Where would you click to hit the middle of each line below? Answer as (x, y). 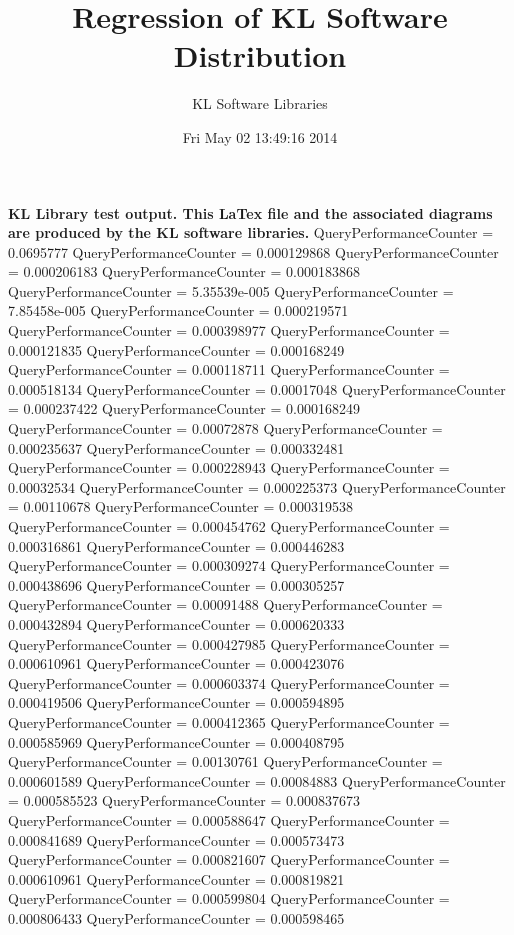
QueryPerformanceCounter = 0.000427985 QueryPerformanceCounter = (229, 643)
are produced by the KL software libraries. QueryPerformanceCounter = (251, 232)
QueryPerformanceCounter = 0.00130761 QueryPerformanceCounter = (225, 761)
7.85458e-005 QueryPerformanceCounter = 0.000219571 (178, 310)
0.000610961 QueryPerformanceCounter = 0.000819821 (176, 878)
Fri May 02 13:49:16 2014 (260, 136)
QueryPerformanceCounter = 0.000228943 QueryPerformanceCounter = (229, 467)
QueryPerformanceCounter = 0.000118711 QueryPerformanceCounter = (229, 369)
